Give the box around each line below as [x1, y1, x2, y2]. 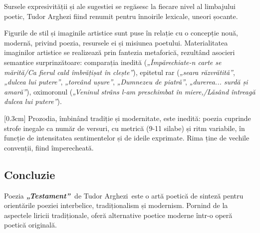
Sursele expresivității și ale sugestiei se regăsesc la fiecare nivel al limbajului [4, 1, 236, 11]
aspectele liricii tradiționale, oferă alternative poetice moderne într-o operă [4, 209, 233, 220]
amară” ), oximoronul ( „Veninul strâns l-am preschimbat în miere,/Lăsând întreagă [4, 86, 256, 96]
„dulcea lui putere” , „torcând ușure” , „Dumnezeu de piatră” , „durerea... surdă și [4, 76, 248, 87]
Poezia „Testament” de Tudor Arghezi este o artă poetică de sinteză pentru [4, 190, 244, 200]
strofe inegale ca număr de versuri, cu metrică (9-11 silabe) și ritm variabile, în [4, 122, 245, 133]
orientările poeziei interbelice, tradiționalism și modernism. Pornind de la [4, 200, 228, 210]
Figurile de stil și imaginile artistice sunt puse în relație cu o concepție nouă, [4, 27, 238, 38]
